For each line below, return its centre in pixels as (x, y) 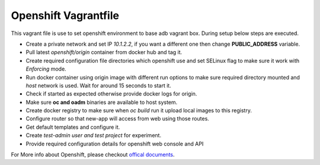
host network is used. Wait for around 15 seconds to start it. (98, 85)
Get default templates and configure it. (73, 127)
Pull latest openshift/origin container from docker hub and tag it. (104, 52)
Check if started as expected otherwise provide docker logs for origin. (111, 94)
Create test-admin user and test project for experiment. (94, 135)
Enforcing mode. (46, 69)
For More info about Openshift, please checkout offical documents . (93, 155)
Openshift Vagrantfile (65, 15)
